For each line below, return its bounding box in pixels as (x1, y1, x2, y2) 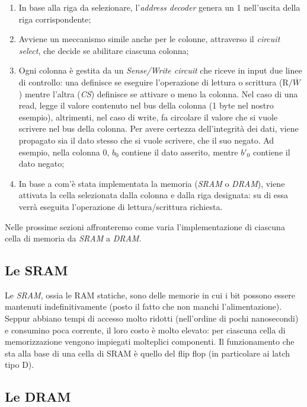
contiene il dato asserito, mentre (121, 145, 238, 158)
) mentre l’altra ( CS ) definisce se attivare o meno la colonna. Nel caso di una (18, 87, 298, 100)
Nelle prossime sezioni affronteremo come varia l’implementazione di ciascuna (5, 220, 285, 233)
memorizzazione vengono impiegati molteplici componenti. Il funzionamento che (5, 335, 295, 348)
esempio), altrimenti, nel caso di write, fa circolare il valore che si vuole (18, 110, 278, 123)
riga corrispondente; (18, 12, 91, 25)
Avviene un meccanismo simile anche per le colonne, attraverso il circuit (18, 33, 280, 45)
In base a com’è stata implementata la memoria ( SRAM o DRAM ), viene (18, 177, 285, 189)
